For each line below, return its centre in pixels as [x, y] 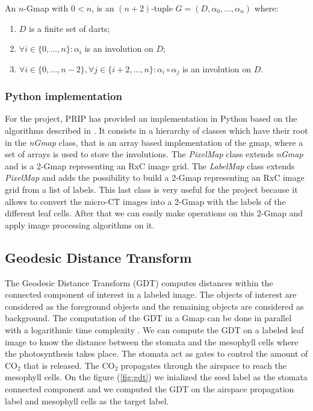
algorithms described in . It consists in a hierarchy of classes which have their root [156, 130]
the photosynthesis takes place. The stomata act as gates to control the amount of [156, 353]
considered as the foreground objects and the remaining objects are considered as [154, 306]
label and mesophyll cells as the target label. [87, 400]
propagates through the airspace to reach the [204, 365]
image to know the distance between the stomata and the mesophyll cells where [152, 341]
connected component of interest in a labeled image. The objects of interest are [151, 294]
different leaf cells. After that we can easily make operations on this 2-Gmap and [154, 213]
